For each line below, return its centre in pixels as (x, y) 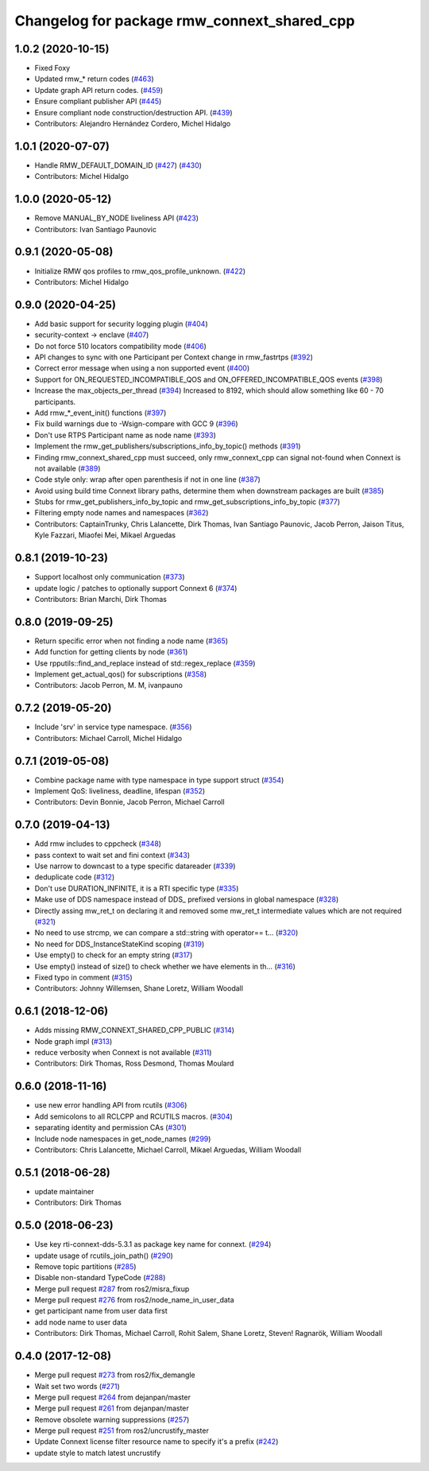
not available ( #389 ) (68, 468)
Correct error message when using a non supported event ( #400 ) (142, 368)
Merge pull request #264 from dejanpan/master (112, 1397)
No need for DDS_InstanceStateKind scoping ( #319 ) (120, 944)
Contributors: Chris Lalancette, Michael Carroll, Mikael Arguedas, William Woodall (168, 1150)
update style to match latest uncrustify (98, 1453)
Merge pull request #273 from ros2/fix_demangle (115, 1375)
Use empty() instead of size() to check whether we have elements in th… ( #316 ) (165, 966)
